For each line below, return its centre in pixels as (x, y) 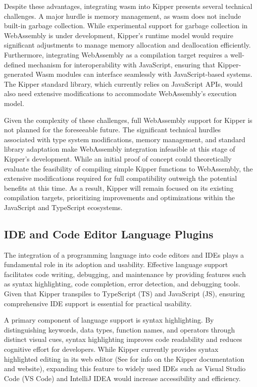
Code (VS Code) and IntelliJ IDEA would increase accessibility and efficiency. (123, 378)
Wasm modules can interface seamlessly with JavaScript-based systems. (144, 74)
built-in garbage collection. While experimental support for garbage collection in (126, 26)
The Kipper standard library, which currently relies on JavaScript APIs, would (124, 83)
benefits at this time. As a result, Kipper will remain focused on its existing (119, 188)
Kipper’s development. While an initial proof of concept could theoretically (118, 158)
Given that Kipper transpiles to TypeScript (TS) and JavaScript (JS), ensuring (125, 294)
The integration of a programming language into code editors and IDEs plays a (124, 254)
